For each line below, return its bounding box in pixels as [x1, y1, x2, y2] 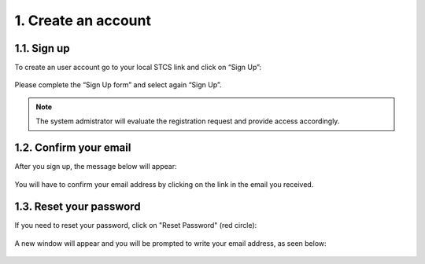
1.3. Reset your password [14, 200, 141, 214]
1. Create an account [14, 12, 151, 29]
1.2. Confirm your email [14, 141, 131, 155]
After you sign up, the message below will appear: [14, 162, 177, 171]
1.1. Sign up [14, 42, 70, 55]
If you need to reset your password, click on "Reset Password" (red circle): [14, 221, 257, 230]
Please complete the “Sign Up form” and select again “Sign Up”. [14, 80, 222, 90]
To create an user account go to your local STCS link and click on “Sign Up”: [14, 63, 262, 72]
